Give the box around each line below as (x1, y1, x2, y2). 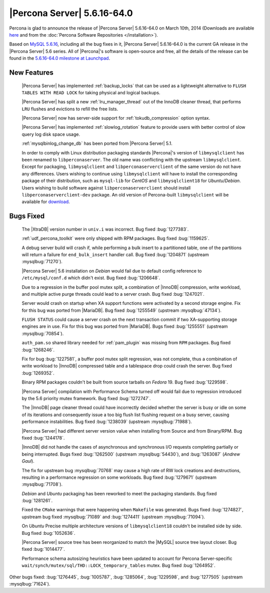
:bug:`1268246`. (21, 346, 55, 353)
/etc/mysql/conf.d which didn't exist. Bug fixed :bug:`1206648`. (21, 275, 160, 281)
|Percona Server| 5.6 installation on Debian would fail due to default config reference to (21, 268, 202, 274)
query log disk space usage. (21, 131, 80, 137)
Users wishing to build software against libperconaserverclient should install (21, 184, 191, 190)
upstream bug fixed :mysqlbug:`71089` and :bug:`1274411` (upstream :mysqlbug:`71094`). (21, 514, 205, 520)
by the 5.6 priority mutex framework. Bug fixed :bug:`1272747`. (21, 395, 151, 401)
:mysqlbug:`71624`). (9, 580, 50, 586)
